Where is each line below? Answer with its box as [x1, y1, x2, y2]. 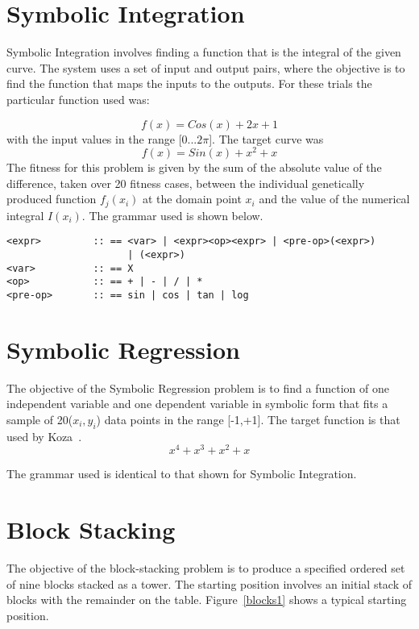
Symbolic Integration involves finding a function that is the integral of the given [6, 44, 401, 60]
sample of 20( [6, 411, 73, 427]
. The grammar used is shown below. [81, 206, 263, 223]
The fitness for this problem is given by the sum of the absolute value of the [6, 159, 382, 176]
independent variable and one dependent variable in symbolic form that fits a [6, 395, 388, 412]
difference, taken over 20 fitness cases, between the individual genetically [6, 174, 365, 191]
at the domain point [142, 190, 242, 207]
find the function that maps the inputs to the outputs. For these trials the [6, 75, 372, 92]
